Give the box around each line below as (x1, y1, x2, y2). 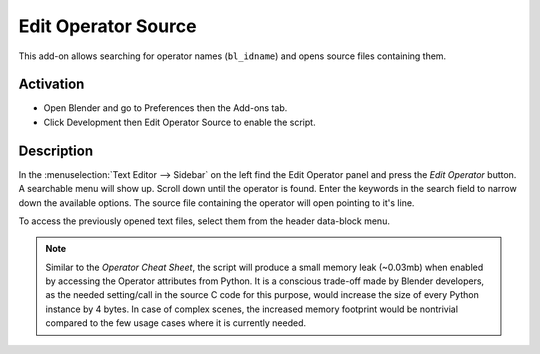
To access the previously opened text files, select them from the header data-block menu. (18, 215, 390, 227)
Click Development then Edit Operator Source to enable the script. (43, 116, 316, 128)
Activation (18, 76, 85, 93)
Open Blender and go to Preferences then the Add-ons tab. (43, 102, 288, 114)
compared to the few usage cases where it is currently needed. (45, 317, 307, 329)
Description (18, 142, 94, 159)
